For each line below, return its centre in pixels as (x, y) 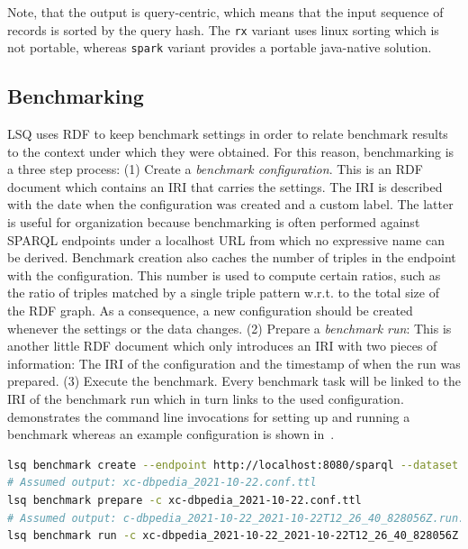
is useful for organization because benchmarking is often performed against (214, 222)
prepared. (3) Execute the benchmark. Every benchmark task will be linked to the (234, 381)
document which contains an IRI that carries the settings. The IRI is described (225, 186)
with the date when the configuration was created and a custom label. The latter (230, 204)
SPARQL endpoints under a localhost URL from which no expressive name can (226, 239)
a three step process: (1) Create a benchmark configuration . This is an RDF (215, 169)
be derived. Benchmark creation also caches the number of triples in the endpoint (232, 257)
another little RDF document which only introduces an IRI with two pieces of (222, 346)
